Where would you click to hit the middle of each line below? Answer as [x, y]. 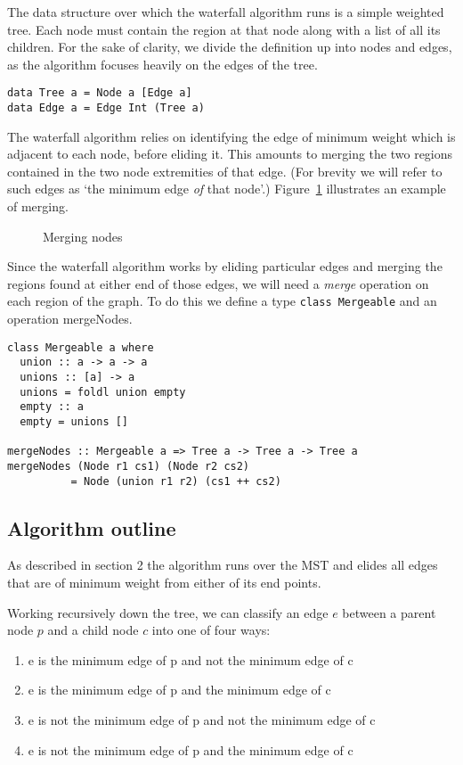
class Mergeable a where [81, 347]
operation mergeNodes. [70, 319]
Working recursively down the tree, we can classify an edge [168, 612]
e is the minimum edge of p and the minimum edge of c [179, 690]
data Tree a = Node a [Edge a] [100, 93]
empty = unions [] [74, 421]
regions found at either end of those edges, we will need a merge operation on [218, 283]
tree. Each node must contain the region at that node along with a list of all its [224, 29]
